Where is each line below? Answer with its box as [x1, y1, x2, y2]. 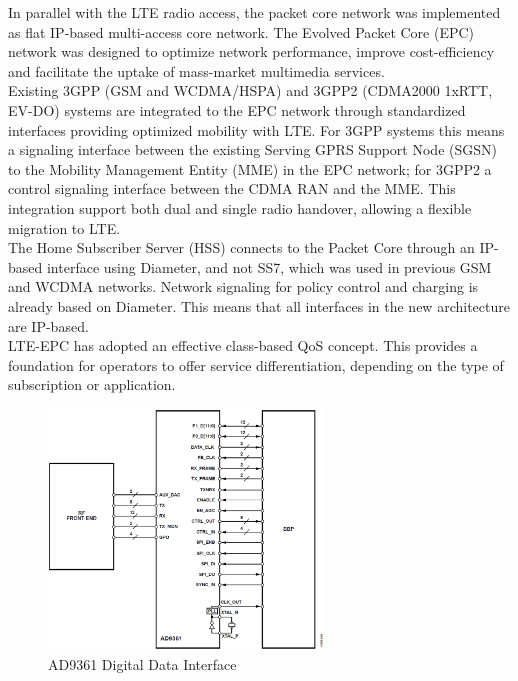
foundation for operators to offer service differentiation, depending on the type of [8, 354, 504, 375]
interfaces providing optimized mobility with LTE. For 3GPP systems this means [8, 119, 505, 140]
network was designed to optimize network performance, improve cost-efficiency [8, 41, 495, 62]
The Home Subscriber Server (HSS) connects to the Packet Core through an [8, 237, 475, 258]
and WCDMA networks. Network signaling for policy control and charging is [8, 276, 479, 297]
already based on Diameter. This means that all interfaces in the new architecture [8, 295, 510, 316]
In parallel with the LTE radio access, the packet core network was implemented [8, 2, 501, 22]
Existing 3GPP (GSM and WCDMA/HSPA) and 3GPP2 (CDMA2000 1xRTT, [8, 80, 493, 101]
